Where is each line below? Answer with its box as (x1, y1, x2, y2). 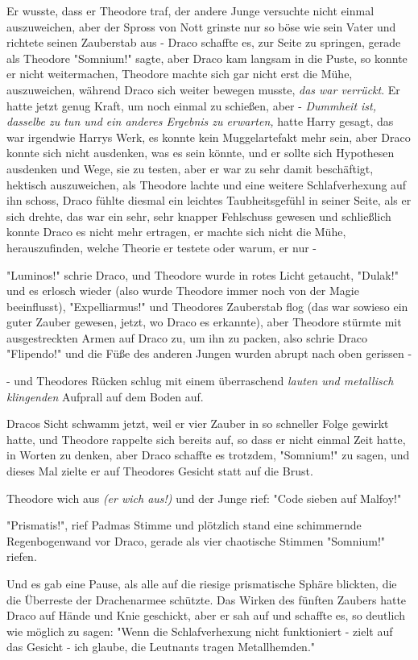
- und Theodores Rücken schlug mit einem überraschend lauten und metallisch (6, 372, 394, 389)
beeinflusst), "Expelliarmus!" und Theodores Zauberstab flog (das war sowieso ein (6, 297, 408, 314)
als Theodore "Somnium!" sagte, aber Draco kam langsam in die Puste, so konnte (6, 49, 408, 66)
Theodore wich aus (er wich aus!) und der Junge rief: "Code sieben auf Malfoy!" (6, 489, 402, 506)
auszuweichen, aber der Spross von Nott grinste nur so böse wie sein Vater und (6, 18, 396, 35)
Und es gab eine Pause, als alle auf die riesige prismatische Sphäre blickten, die (6, 575, 397, 592)
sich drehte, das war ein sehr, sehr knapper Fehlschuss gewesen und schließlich (6, 207, 391, 224)
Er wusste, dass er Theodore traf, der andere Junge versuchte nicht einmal (6, 2, 375, 19)
